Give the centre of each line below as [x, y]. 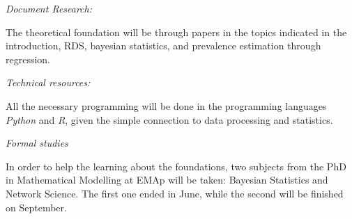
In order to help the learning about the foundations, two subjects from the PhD [176, 166]
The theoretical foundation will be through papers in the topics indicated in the [176, 32]
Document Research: [49, 8]
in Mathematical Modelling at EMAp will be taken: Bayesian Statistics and [167, 180]
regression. [28, 59]
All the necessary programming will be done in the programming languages [166, 105]
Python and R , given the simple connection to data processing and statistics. [169, 119]
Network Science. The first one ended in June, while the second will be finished [175, 193]
